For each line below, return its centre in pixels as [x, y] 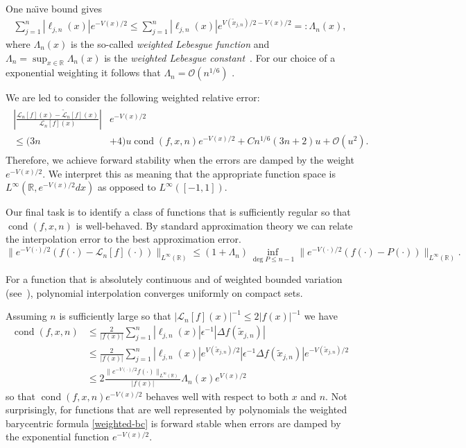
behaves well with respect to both [217, 396]
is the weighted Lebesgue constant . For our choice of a [220, 57]
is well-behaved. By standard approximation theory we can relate [214, 225]
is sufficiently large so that [115, 316]
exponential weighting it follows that [83, 72]
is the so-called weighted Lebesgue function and [170, 43]
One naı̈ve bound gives [54, 8]
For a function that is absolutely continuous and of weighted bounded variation [174, 279]
